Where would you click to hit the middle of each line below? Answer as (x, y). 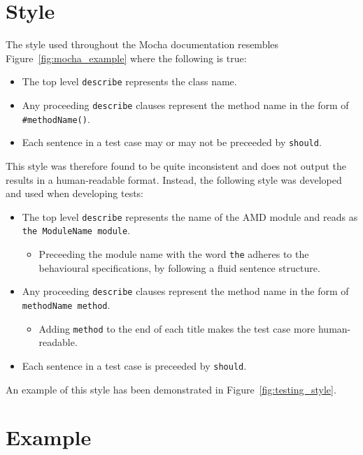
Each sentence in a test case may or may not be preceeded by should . (172, 142)
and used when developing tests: (75, 193)
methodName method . (66, 304)
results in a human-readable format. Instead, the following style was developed (174, 179)
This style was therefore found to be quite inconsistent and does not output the (176, 165)
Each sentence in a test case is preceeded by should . (134, 365)
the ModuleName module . (76, 230)
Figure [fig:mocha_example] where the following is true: (126, 58)
